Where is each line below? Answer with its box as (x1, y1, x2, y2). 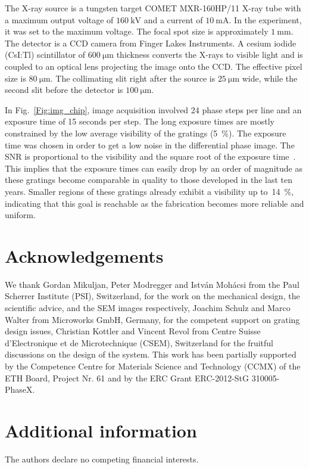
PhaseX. (5, 383, 35, 396)
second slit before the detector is (5, 83, 123, 96)
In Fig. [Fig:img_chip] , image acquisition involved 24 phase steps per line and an (5, 103, 302, 116)
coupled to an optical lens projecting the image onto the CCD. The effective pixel (5, 60, 302, 72)
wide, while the (242, 72, 298, 84)
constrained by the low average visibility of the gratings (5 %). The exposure (5, 126, 286, 139)
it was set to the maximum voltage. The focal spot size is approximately (5, 25, 269, 38)
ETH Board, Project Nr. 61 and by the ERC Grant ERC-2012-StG (5, 371, 249, 384)
